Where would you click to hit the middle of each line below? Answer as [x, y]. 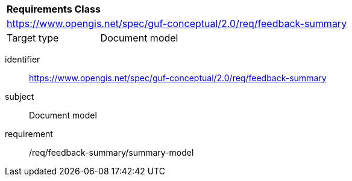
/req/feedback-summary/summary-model [112, 152]
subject [20, 97]
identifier [23, 59]
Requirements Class [54, 9]
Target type [33, 38]
